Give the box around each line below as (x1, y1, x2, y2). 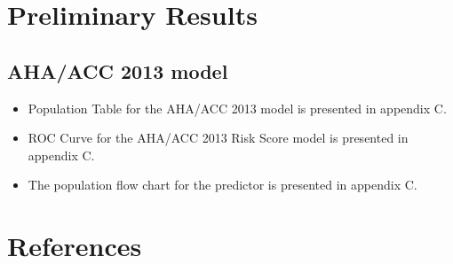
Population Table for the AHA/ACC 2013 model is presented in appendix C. (28, 98, 447, 117)
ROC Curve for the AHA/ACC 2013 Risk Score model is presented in (28, 128, 409, 147)
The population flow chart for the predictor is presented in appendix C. (28, 175, 417, 194)
